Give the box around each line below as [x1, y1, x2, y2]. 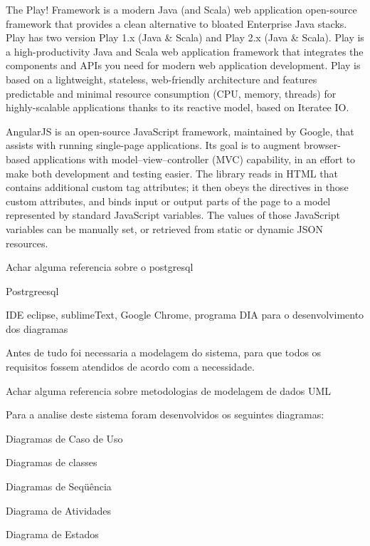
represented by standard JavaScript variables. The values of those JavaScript [6, 207, 341, 222]
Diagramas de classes [6, 455, 97, 470]
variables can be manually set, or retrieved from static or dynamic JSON [6, 221, 323, 236]
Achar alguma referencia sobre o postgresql [6, 259, 194, 274]
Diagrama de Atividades [6, 503, 112, 517]
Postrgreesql [6, 283, 59, 298]
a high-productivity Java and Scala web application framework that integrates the [6, 43, 364, 58]
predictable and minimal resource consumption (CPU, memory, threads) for [6, 86, 337, 101]
